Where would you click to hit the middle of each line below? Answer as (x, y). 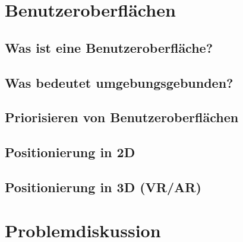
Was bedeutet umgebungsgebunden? (119, 82)
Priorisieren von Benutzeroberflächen (122, 117)
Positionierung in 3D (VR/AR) (103, 187)
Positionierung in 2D (70, 152)
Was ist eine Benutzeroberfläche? (109, 47)
